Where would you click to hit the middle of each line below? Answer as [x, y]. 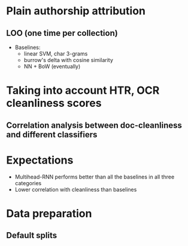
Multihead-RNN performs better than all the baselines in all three [95, 177]
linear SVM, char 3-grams [56, 54]
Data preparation [49, 213]
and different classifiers [52, 135]
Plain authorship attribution [76, 11]
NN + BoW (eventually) [52, 66]
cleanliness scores [54, 103]
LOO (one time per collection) [62, 33]
